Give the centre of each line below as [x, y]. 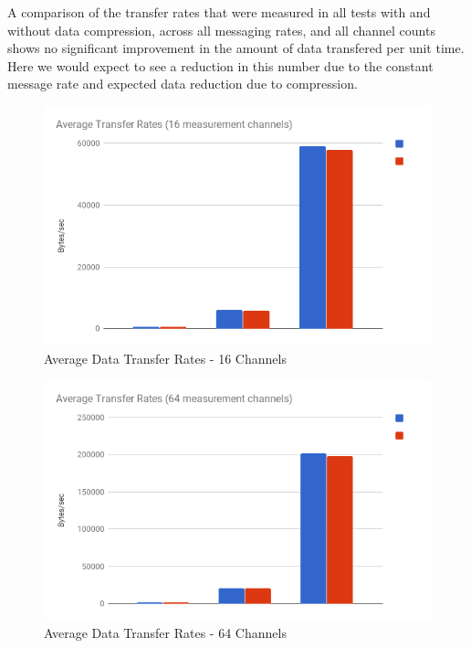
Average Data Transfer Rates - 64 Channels [165, 633]
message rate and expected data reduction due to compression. [183, 84]
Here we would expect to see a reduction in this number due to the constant [220, 65]
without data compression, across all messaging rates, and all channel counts [221, 30]
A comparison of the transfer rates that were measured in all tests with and [219, 12]
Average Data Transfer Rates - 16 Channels [165, 358]
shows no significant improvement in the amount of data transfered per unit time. [236, 48]
